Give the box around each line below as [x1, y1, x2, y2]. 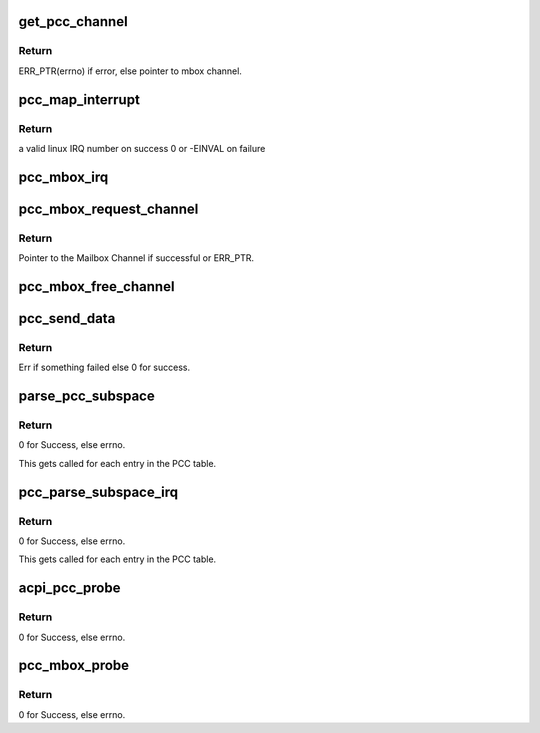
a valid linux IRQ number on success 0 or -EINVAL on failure [18, 142, 266, 154]
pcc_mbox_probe [18, 657, 130, 674]
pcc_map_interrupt [18, 91, 140, 108]
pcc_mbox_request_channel [18, 200, 199, 217]
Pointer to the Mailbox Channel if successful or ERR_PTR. [18, 252, 255, 264]
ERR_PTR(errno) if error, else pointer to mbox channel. [18, 65, 242, 77]
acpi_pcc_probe [18, 580, 121, 597]
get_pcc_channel [18, 13, 129, 30]
